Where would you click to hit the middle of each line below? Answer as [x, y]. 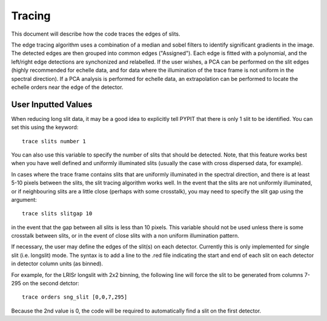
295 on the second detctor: [45, 284]
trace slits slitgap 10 [57, 214]
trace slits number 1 [54, 141]
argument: [24, 199]
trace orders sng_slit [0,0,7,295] [75, 297]
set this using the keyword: [45, 128]
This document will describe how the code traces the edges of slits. [96, 34]
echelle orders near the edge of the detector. [67, 87]
